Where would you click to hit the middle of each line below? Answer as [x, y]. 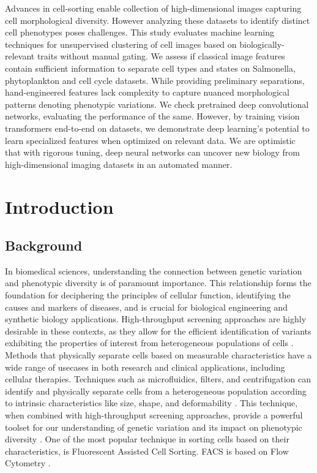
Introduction [59, 206]
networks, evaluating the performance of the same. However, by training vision [152, 116]
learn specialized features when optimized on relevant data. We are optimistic [150, 140]
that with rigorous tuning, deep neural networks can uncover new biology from [152, 152]
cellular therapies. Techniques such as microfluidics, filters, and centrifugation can [158, 379]
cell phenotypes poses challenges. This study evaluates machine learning [140, 32]
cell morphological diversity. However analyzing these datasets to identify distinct [158, 20]
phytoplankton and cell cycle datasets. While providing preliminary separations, [155, 80]
